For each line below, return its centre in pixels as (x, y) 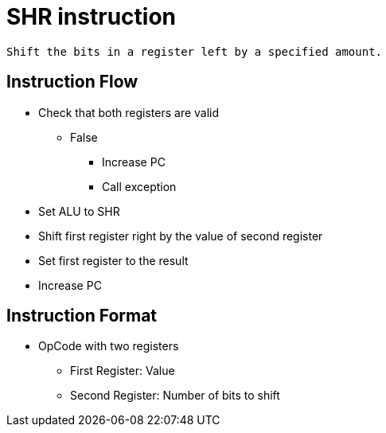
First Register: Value (123, 371)
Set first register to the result (113, 260)
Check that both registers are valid (129, 112)
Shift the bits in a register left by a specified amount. (195, 51)
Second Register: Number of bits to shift (175, 396)
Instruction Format (82, 316)
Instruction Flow (72, 82)
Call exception (139, 186)
